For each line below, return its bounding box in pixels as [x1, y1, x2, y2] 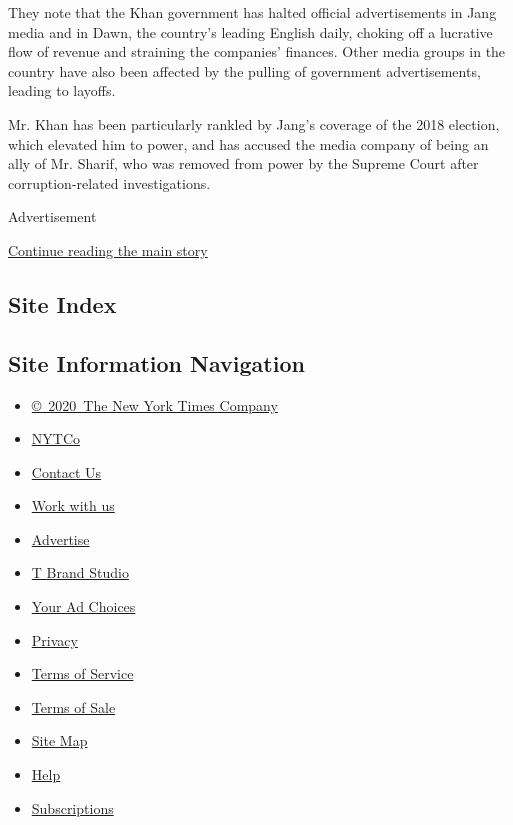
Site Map [31, 730, 88, 751]
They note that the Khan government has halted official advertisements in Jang [8, 2, 497, 22]
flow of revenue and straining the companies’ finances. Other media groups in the [8, 41, 506, 62]
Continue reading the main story [8, 239, 208, 260]
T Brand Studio [31, 562, 129, 583]
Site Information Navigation [8, 347, 305, 378]
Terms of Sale [31, 696, 116, 717]
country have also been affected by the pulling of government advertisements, [8, 60, 481, 81]
